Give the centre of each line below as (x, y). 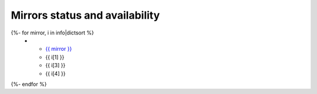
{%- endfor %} (29, 84)
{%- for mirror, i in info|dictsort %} (52, 33)
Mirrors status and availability (85, 15)
